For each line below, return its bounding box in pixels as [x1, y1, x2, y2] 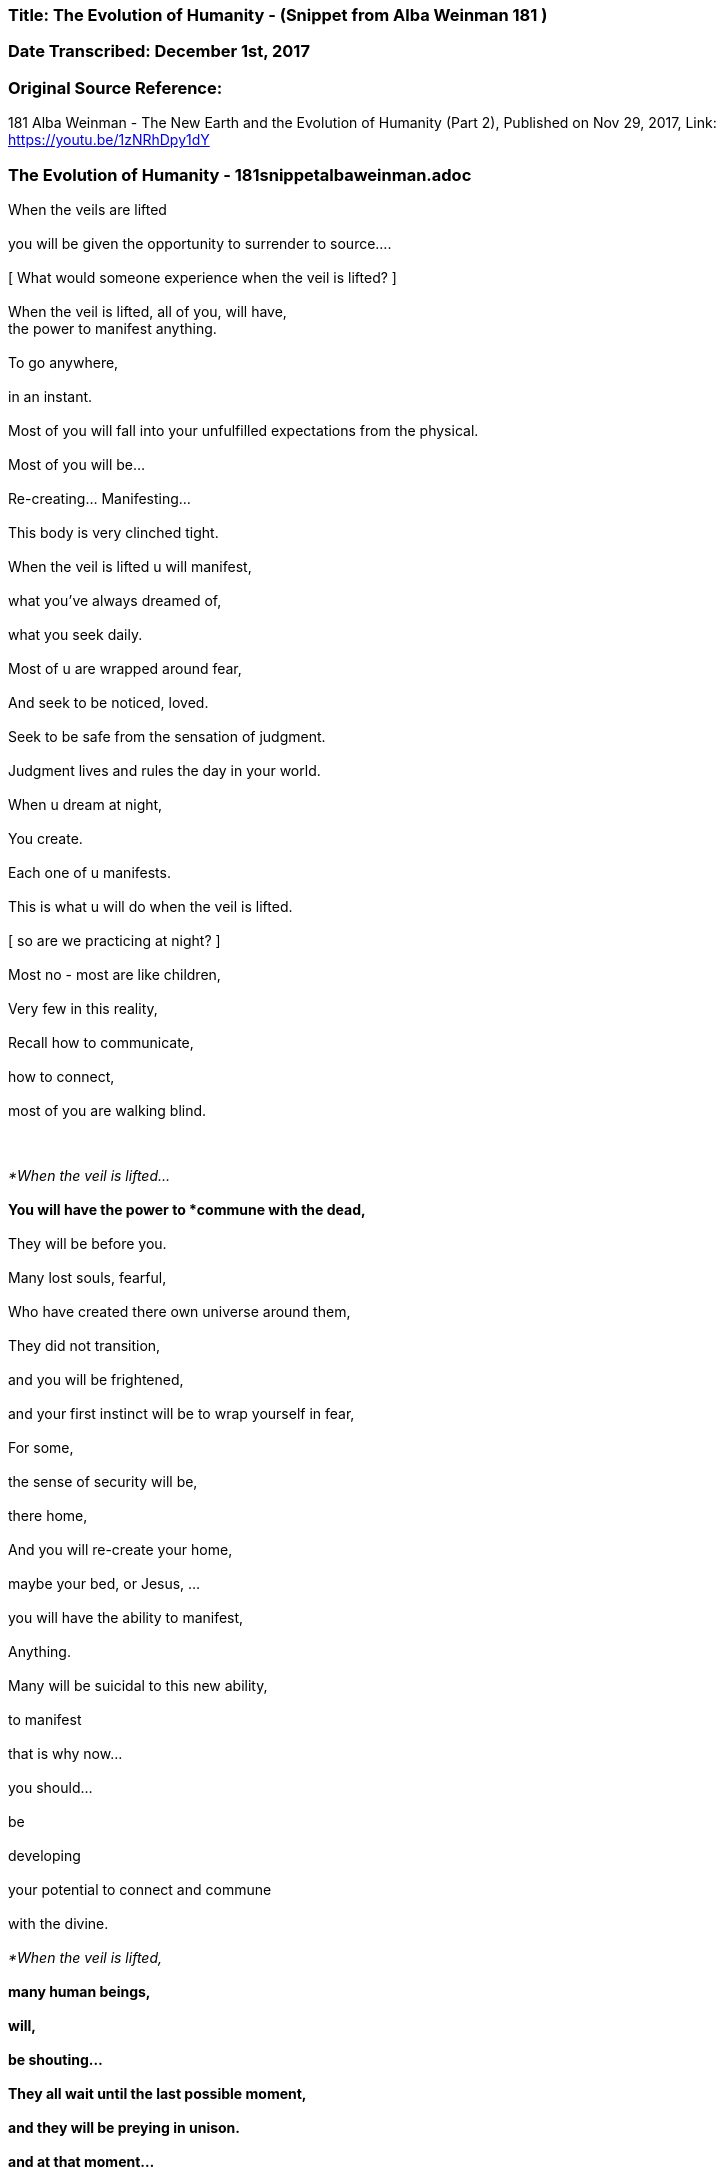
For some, [8, 1438, 74, 1456]
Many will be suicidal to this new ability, [8, 1676, 268, 1694]
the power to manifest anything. [8, 319, 217, 337]
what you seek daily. [8, 625, 143, 643]
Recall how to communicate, [8, 1033, 194, 1051]
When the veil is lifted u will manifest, [8, 557, 252, 575]
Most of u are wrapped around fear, [8, 659, 242, 677]
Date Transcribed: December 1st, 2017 [8, 41, 310, 62]
